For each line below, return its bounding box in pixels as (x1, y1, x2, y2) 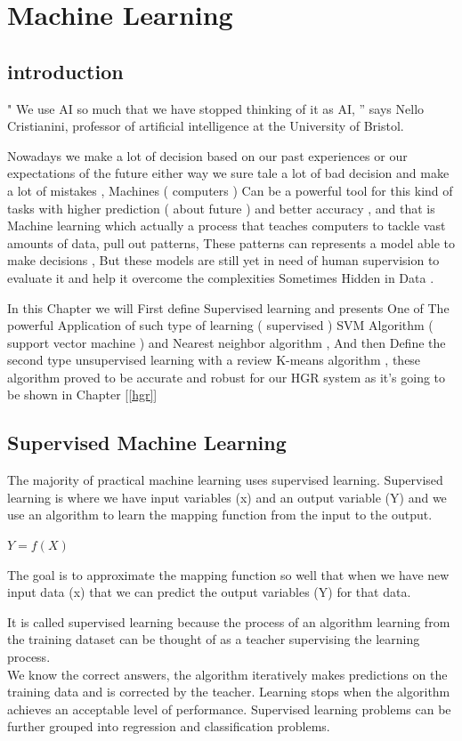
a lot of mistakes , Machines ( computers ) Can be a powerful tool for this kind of (7, 181, 453, 199)
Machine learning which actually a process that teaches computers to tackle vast (7, 216, 446, 235)
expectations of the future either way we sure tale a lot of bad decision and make (7, 164, 450, 182)
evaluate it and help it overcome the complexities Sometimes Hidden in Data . (7, 268, 434, 286)
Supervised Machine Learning (7, 429, 287, 456)
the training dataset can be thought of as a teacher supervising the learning (7, 630, 420, 648)
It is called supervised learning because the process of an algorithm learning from (7, 612, 450, 631)
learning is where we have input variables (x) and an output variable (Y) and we (7, 487, 447, 506)
